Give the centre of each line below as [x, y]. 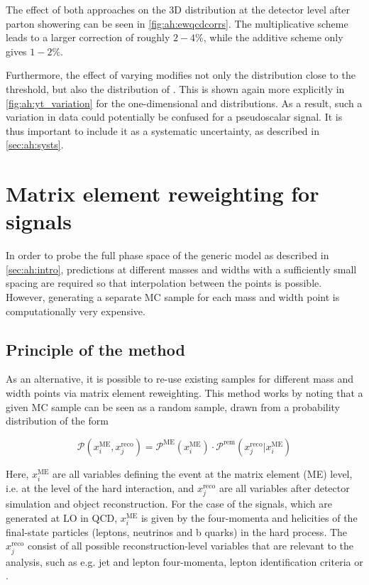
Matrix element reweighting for [163, 193]
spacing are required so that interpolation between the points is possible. [164, 283]
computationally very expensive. [76, 311]
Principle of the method [95, 349]
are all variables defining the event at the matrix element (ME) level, [203, 473]
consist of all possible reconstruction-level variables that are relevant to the [191, 546]
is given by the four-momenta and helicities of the [249, 517]
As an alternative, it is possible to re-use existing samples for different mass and [180, 379]
